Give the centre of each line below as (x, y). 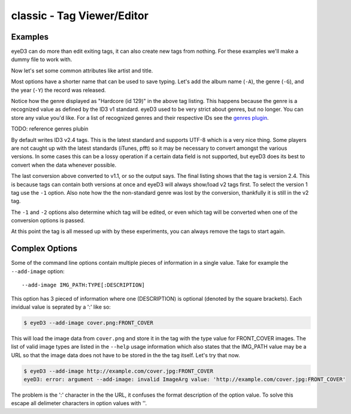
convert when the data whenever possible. (64, 165)
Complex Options (44, 249)
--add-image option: (38, 271)
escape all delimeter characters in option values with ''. (79, 403)
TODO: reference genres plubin (50, 129)
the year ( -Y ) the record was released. (58, 90)
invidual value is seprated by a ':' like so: (61, 307)
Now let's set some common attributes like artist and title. (82, 70)
